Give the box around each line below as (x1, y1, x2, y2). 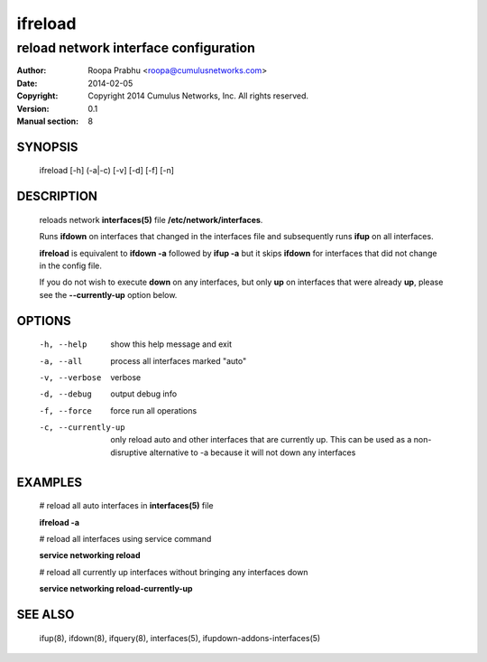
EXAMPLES (16, 474, 83, 490)
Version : (16, 103, 50, 114)
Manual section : (16, 116, 79, 126)
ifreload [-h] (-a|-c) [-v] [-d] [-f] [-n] (39, 165, 175, 176)
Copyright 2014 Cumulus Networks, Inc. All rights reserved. (87, 90, 309, 101)
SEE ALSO (16, 607, 75, 622)
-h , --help (39, 340, 87, 350)
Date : (16, 78, 38, 89)
